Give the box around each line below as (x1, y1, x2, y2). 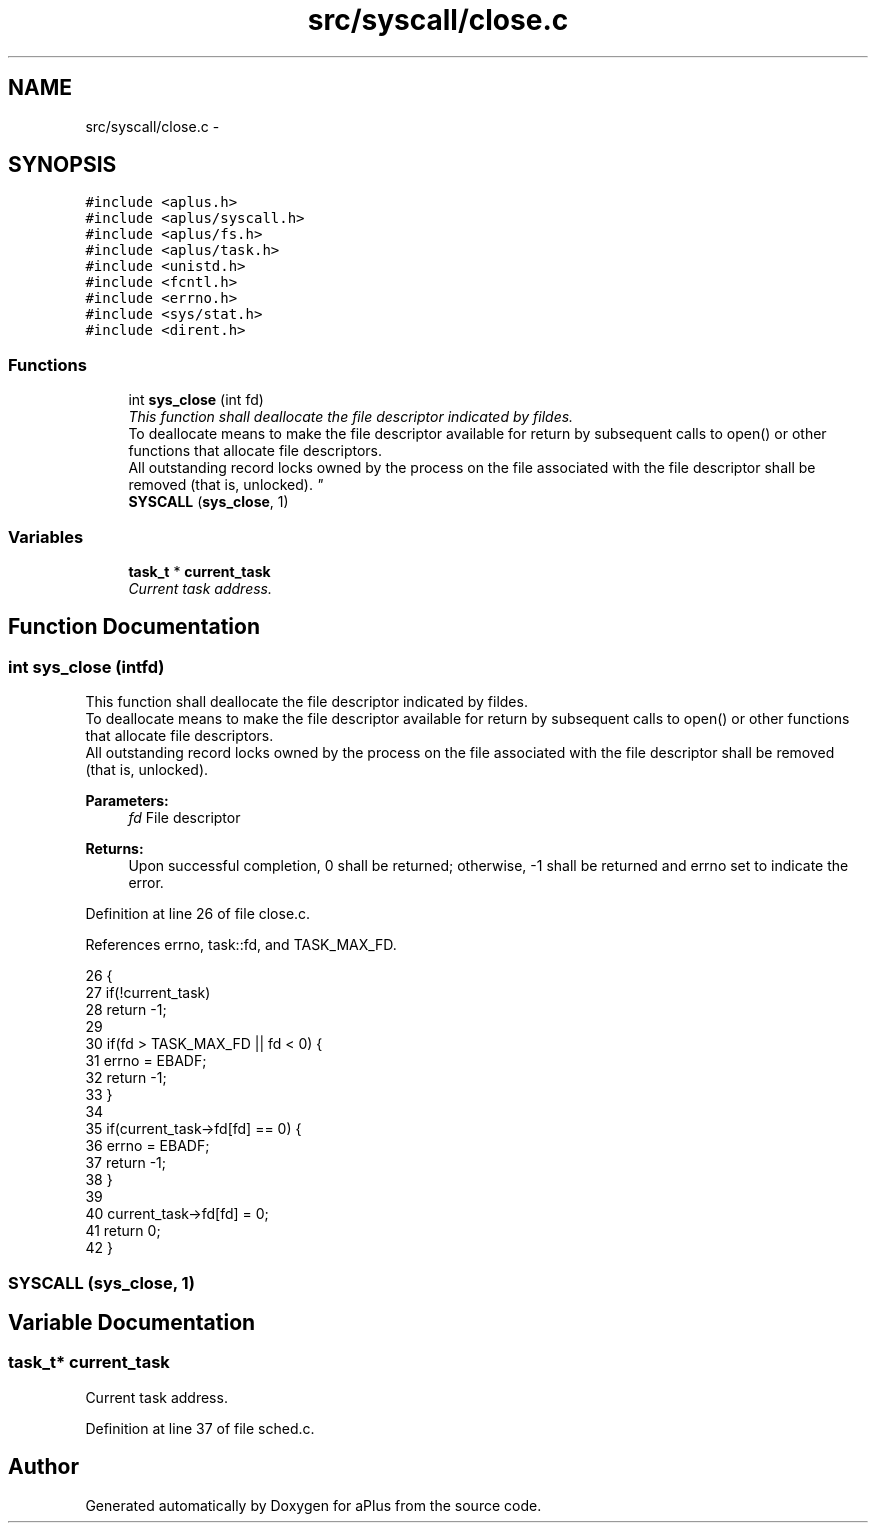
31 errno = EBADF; (85, 1052, 207, 1070)
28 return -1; (85, 1001, 167, 1019)
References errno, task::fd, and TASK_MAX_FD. (85, 936, 397, 954)
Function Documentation (8, 614, 260, 640)
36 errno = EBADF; (85, 1137, 210, 1155)
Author (8, 1454, 79, 1480)
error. (128, 874, 164, 892)
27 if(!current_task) (85, 984, 211, 1002)
